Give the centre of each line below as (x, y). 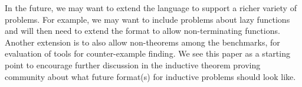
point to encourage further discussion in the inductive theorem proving (133, 65)
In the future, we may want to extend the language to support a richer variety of (151, 8)
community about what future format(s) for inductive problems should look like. (150, 76)
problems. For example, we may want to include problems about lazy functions (147, 19)
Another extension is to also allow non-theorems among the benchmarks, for (142, 42)
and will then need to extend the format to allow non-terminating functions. (142, 31)
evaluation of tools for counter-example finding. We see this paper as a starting (147, 53)
